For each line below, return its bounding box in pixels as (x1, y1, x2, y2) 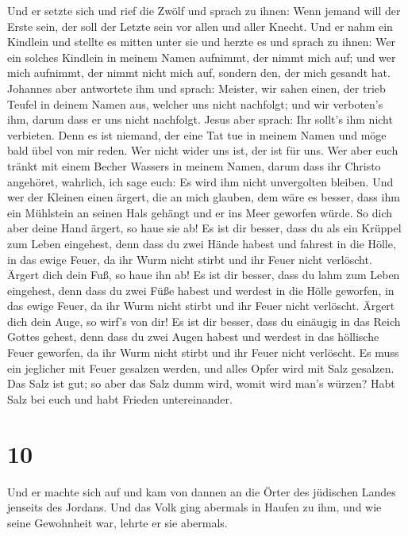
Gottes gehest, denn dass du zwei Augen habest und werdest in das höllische (7, 328, 379, 345)
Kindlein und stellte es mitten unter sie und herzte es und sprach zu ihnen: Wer (7, 33, 395, 50)
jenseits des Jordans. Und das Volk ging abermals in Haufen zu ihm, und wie (7, 499, 382, 515)
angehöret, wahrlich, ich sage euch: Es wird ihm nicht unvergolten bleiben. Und (7, 173, 394, 190)
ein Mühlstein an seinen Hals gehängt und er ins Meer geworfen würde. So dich (7, 204, 393, 220)
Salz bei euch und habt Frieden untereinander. (7, 390, 233, 407)
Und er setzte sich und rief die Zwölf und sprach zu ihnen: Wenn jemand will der (7, 2, 401, 18)
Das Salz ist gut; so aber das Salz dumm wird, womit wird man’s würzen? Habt (7, 375, 395, 392)
